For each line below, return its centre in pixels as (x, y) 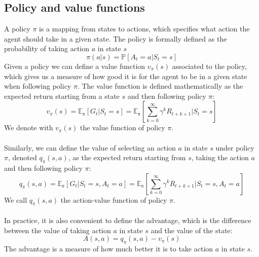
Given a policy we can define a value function (75, 66)
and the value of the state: (192, 230)
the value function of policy (122, 127)
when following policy (38, 86)
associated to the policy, (209, 66)
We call (16, 199)
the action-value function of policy (114, 199)
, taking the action (220, 157)
